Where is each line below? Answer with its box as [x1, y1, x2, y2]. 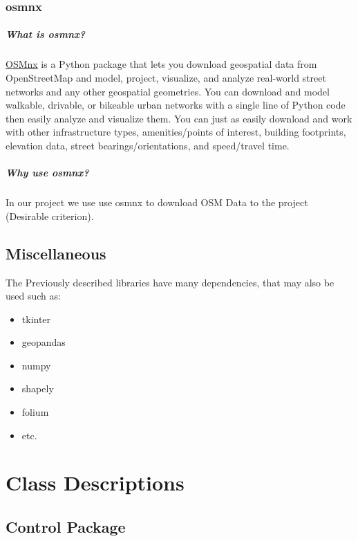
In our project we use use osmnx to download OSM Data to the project [6, 195, 308, 210]
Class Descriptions [6, 468, 185, 497]
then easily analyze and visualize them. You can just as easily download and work [6, 111, 352, 125]
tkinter [21, 311, 51, 326]
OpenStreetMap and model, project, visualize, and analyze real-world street [6, 71, 326, 84]
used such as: [6, 288, 61, 303]
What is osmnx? [6, 27, 86, 42]
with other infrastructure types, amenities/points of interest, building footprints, [6, 125, 346, 139]
